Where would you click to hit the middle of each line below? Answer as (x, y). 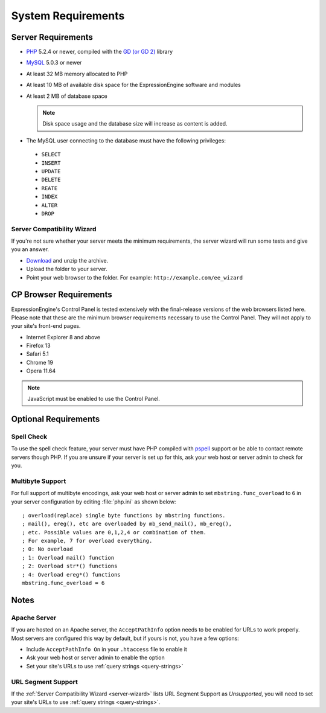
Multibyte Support (39, 481)
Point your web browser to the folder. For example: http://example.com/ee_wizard (135, 277)
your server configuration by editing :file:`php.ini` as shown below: (94, 502)
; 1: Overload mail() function (68, 558)
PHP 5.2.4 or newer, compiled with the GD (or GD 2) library (100, 52)
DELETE (51, 180)
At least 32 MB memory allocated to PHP (77, 74)
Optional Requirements (56, 419)
